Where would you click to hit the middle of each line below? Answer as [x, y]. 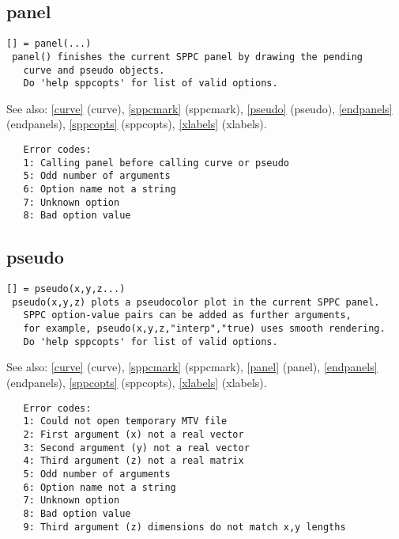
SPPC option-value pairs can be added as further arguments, [187, 315]
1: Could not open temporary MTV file [125, 421]
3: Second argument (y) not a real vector [136, 448]
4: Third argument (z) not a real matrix [134, 461]
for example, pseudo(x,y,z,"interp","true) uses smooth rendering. [204, 329]
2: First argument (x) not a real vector [134, 434]
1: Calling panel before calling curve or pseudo [156, 163]
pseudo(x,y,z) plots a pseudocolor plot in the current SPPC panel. [196, 302]
